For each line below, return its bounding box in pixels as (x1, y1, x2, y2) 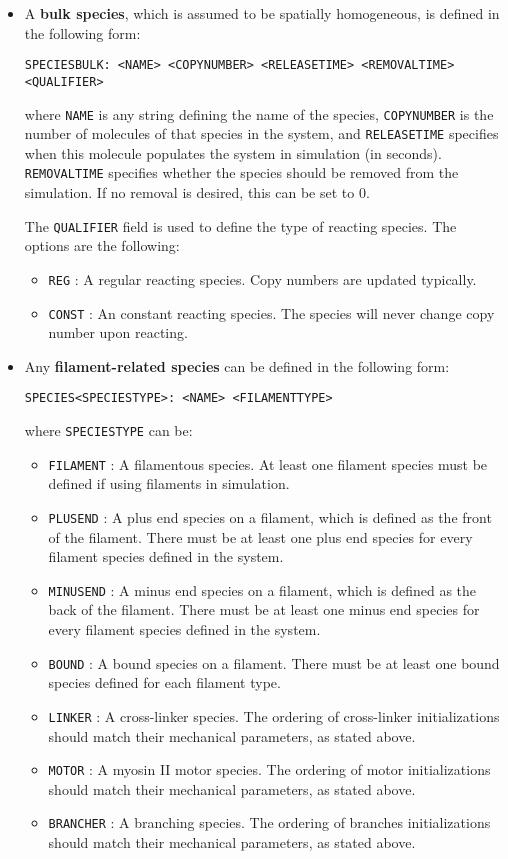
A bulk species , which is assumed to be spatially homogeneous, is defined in (24, 3, 500, 23)
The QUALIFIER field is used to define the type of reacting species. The (24, 215, 457, 236)
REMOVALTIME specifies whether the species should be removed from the (24, 162, 459, 183)
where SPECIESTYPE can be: (24, 420, 193, 441)
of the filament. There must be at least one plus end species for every (48, 526, 473, 547)
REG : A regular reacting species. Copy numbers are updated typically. (48, 268, 477, 289)
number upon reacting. (48, 322, 188, 343)
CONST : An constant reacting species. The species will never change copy (48, 302, 495, 323)
